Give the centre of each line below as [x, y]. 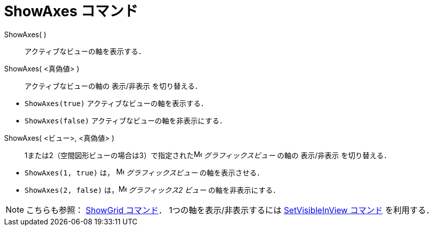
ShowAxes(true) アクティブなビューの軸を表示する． [116, 103]
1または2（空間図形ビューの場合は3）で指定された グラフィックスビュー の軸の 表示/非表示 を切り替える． [208, 155]
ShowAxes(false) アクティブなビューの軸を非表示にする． [126, 120]
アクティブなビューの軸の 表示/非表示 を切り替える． [113, 86]
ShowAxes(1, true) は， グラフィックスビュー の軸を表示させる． [144, 172]
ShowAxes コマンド [71, 11]
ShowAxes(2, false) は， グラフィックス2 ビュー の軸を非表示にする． [152, 190]
